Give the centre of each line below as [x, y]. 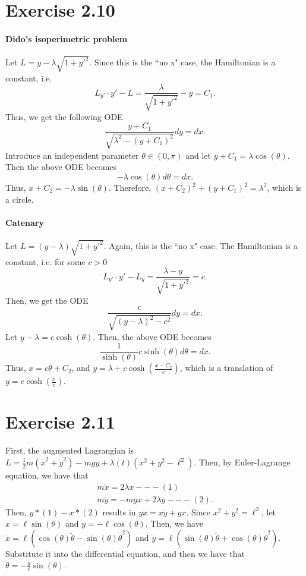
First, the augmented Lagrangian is [70, 450]
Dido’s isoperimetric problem [67, 38]
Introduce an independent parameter [72, 155]
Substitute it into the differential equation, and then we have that [125, 553]
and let [198, 155]
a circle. [20, 199]
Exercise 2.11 [60, 422]
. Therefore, [130, 187]
